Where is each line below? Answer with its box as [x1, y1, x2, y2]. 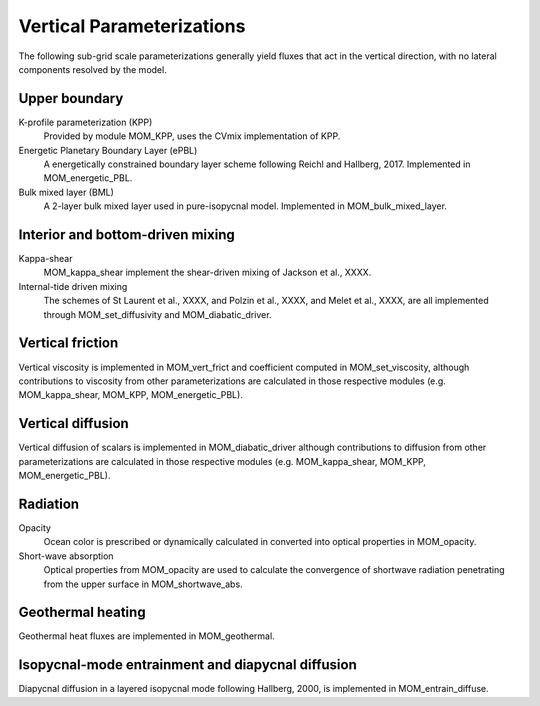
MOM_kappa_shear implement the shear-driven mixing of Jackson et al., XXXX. [43, 266, 372, 279]
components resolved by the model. [18, 63, 167, 75]
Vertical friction [18, 335, 119, 352]
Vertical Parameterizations [18, 15, 246, 37]
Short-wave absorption [18, 550, 114, 562]
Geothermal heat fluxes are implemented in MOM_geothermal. [18, 630, 275, 642]
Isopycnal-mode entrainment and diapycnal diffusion [18, 656, 357, 674]
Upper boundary [18, 90, 124, 107]
